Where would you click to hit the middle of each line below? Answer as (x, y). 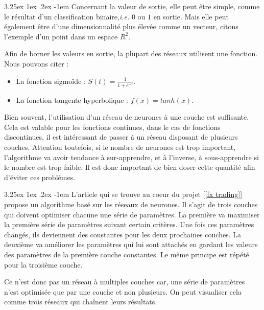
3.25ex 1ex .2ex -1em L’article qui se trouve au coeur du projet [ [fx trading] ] (123, 194)
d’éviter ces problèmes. (40, 177)
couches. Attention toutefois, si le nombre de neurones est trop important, (120, 147)
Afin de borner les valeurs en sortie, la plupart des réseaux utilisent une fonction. (131, 53)
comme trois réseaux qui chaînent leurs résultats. (81, 302)
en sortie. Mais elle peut (191, 16)
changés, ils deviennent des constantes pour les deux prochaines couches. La (123, 234)
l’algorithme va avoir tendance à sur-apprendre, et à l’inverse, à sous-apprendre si (131, 157)
